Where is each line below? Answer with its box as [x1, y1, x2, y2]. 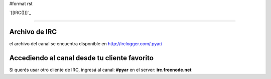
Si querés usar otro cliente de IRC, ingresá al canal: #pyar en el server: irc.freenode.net [9, 67, 192, 73]
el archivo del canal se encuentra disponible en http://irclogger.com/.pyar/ [9, 41, 163, 47]
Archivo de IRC [9, 28, 57, 36]
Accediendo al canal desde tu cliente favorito [9, 54, 154, 62]
